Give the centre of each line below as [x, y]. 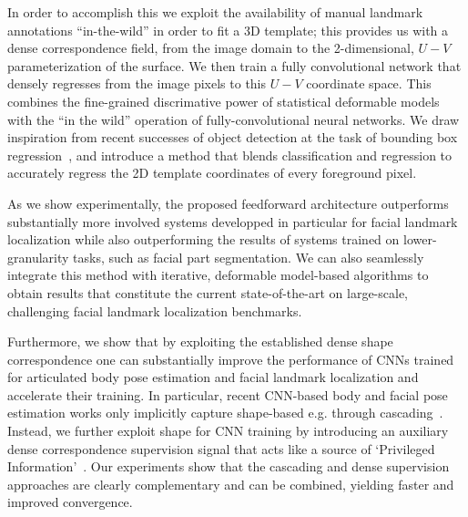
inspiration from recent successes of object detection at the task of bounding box [233, 137]
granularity [38, 257]
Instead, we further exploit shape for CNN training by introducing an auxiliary [228, 431]
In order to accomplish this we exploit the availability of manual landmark [215, 12]
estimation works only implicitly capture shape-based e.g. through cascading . [225, 413]
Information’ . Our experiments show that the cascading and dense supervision [229, 466]
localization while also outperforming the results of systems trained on [203, 239]
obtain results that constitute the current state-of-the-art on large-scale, [208, 292]
